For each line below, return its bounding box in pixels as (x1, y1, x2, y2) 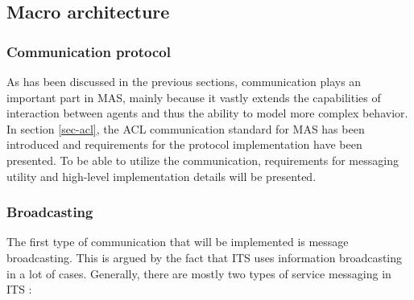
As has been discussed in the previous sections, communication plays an (6, 73, 362, 89)
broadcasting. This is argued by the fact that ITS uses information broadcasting (6, 249, 403, 265)
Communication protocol (6, 41, 171, 61)
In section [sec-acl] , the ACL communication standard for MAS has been (6, 120, 365, 137)
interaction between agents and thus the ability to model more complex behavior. (6, 105, 408, 121)
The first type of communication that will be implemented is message (6, 233, 349, 250)
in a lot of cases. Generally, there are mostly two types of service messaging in (6, 265, 391, 282)
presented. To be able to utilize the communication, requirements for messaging (6, 151, 399, 168)
